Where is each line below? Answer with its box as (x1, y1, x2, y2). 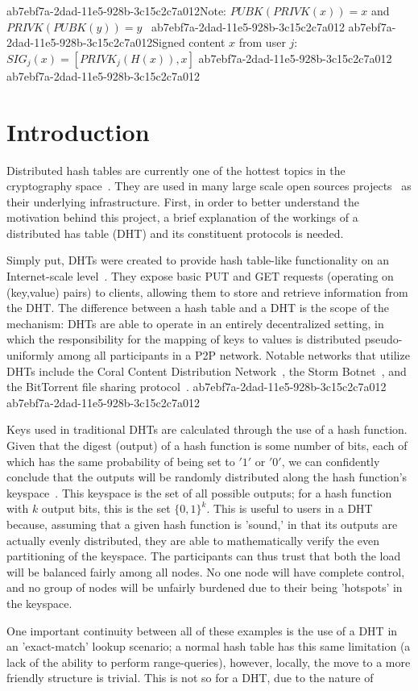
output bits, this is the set (41, 500, 171, 517)
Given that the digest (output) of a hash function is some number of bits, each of (6, 437, 408, 453)
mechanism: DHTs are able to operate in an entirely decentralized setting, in (6, 314, 384, 331)
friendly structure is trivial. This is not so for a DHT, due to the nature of (6, 669, 374, 686)
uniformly (6, 347, 55, 364)
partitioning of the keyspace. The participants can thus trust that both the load (6, 547, 401, 564)
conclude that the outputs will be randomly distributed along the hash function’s (6, 468, 408, 485)
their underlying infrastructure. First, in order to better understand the (6, 193, 360, 210)
